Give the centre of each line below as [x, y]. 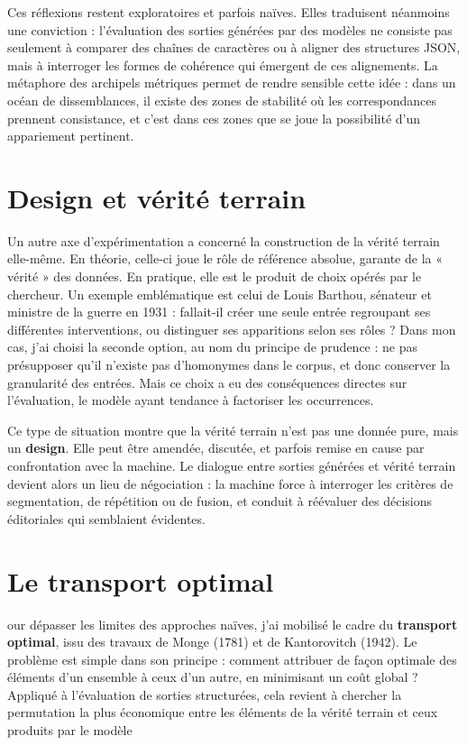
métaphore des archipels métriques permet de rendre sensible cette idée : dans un [232, 83]
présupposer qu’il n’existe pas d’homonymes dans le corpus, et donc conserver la [229, 365]
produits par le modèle [70, 730]
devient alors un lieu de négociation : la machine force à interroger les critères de [230, 483]
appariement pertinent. [71, 136]
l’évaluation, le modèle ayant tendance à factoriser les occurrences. [191, 400]
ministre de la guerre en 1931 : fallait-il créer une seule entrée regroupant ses [219, 312]
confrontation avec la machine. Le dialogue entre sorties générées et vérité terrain [232, 465]
